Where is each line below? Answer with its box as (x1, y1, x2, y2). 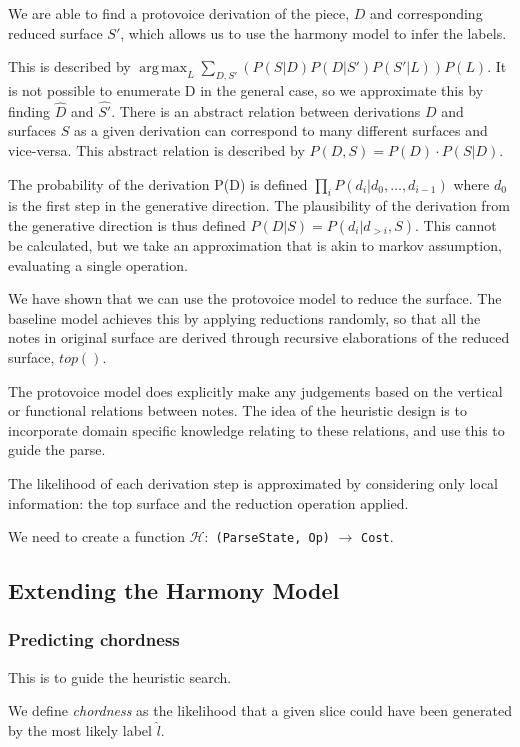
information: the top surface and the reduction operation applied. (8, 492, 409, 513)
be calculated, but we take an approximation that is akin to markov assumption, (8, 234, 502, 255)
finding (8, 100, 51, 121)
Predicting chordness (8, 627, 180, 652)
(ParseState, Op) (215, 531, 331, 546)
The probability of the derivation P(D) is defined (8, 173, 308, 194)
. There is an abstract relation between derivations (111, 100, 421, 121)
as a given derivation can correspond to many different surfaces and (73, 120, 488, 141)
